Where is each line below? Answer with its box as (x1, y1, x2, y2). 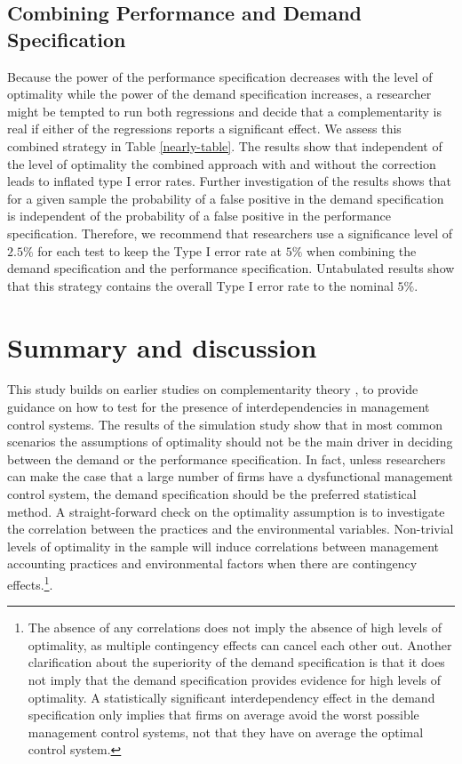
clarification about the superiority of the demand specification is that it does (28, 653, 445, 672)
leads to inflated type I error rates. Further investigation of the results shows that (7, 172, 451, 190)
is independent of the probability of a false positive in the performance (7, 206, 392, 225)
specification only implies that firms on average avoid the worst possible (28, 705, 419, 724)
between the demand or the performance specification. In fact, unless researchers (7, 449, 446, 468)
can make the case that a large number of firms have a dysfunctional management (7, 467, 453, 486)
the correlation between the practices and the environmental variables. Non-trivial (7, 519, 454, 538)
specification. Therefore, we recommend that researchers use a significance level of (7, 223, 453, 242)
